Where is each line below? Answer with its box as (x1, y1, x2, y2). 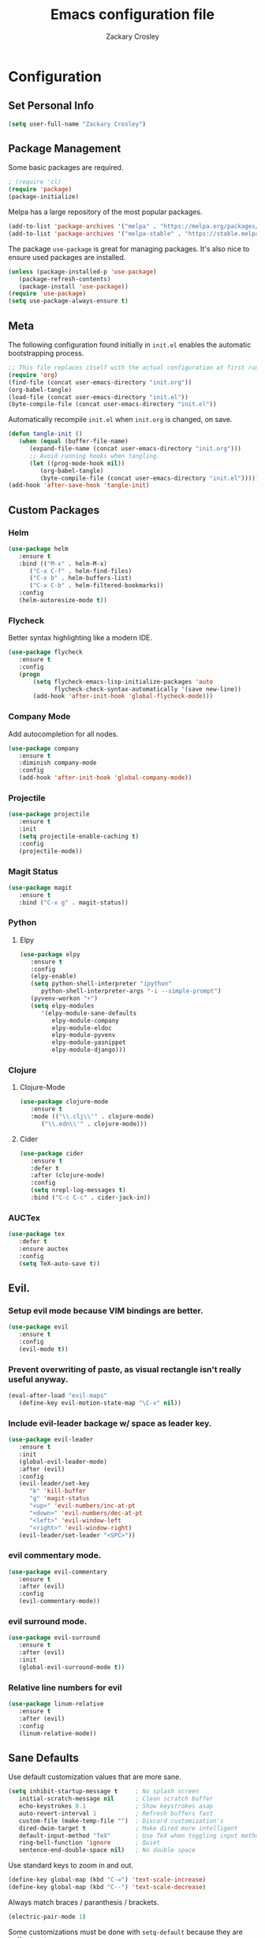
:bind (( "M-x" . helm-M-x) (18, 560, 108, 567)
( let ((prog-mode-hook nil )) (28, 459, 125, 467)
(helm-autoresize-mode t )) (18, 597, 108, 605)
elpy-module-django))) (51, 1046, 126, 1054)
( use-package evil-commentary (8, 1567, 108, 1576)
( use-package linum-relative (8, 1700, 104, 1708)
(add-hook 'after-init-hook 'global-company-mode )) (18, 774, 192, 782)
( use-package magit (8, 884, 73, 892)
